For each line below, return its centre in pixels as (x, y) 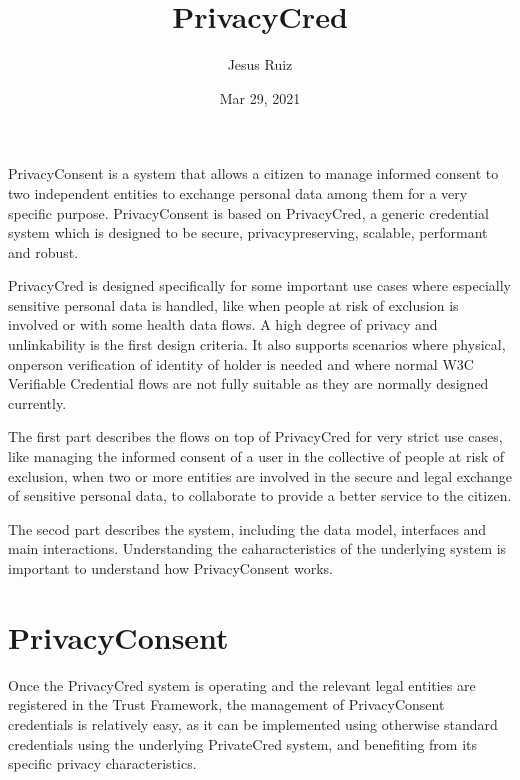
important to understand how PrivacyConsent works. (170, 568)
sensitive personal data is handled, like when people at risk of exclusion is (233, 304)
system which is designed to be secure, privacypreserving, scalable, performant (248, 232)
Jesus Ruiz (260, 64)
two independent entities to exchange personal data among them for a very (238, 192)
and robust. (43, 251)
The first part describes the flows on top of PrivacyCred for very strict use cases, (255, 436)
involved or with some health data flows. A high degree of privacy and (223, 324)
